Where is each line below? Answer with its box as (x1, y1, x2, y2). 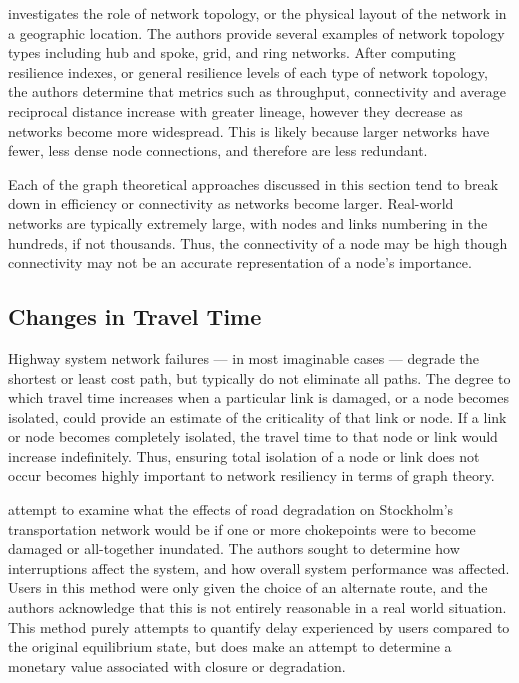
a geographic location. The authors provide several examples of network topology (8, 22, 505, 43)
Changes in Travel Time (8, 301, 262, 332)
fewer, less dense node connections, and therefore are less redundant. (8, 140, 428, 161)
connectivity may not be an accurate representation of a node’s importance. (8, 252, 472, 273)
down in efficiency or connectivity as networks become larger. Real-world (8, 193, 454, 214)
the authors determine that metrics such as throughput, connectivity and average (8, 81, 506, 102)
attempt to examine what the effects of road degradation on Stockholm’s (8, 499, 454, 520)
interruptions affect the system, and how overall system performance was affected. (8, 557, 510, 578)
